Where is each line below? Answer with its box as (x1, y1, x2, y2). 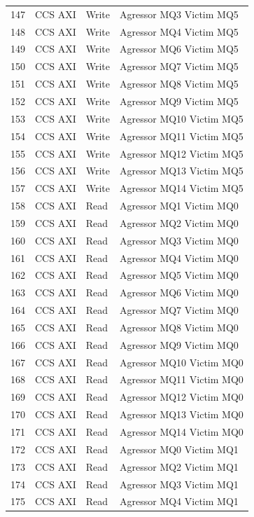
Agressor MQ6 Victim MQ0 (120, 285, 239, 300)
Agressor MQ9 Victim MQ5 (120, 93, 239, 108)
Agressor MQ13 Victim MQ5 (120, 163, 244, 178)
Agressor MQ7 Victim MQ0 (120, 303, 239, 317)
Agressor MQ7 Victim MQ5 (120, 59, 239, 74)
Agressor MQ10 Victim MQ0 (120, 354, 244, 369)
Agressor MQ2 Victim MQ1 (120, 459, 239, 474)
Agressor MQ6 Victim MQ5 (120, 41, 239, 56)
